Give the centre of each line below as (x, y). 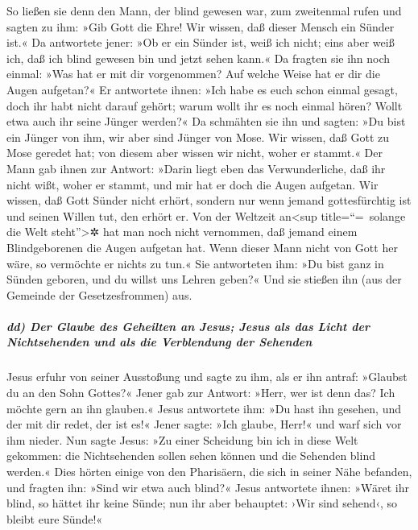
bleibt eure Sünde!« (55, 518)
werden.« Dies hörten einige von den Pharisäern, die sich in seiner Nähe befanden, (209, 471)
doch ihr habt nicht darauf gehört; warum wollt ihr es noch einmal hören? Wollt (205, 105)
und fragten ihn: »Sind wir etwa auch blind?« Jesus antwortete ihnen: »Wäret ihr (208, 487)
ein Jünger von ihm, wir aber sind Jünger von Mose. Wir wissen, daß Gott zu (198, 137)
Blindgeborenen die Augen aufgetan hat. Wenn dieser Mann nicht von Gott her (202, 247)
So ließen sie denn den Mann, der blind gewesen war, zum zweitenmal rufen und (204, 10)
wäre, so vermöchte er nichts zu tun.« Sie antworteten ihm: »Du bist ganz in (195, 263)
